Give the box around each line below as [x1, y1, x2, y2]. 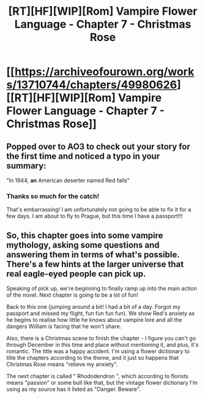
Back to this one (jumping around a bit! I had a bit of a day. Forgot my [6, 303, 181, 311]
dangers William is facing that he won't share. [6, 323, 122, 330]
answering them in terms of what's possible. [6, 249, 180, 260]
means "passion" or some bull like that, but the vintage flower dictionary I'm [6, 379, 198, 387]
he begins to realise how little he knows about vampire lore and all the [6, 316, 182, 324]
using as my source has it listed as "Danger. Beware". [6, 386, 141, 393]
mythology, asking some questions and [6, 240, 160, 250]
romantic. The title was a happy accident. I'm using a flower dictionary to [6, 348, 190, 355]
